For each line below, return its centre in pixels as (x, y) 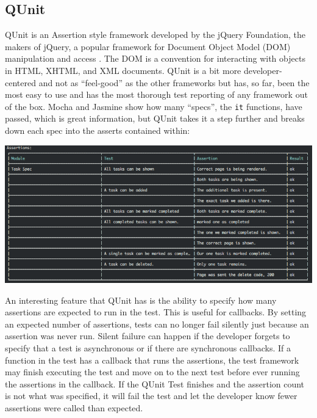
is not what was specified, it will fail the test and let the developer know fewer (151, 396)
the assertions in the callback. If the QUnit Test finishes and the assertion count (155, 383)
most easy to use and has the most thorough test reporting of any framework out (156, 94)
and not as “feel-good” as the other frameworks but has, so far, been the (174, 82)
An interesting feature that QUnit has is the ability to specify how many (141, 300)
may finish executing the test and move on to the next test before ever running (152, 372)
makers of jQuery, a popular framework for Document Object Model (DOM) (148, 46)
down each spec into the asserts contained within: (98, 130)
